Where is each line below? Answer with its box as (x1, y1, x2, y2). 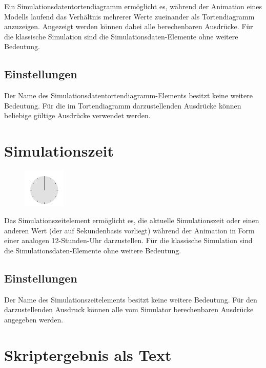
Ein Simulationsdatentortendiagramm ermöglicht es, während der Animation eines (4, 1, 262, 11)
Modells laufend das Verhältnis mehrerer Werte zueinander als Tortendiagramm (4, 11, 255, 21)
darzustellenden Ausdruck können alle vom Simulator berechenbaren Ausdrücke (4, 304, 254, 315)
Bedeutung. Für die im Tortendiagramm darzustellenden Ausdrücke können (4, 100, 241, 111)
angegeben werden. (4, 314, 64, 325)
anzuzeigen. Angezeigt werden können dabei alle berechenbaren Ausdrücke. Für (4, 21, 253, 32)
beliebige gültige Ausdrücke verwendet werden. (4, 110, 151, 121)
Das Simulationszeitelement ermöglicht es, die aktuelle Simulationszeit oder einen (4, 215, 259, 226)
